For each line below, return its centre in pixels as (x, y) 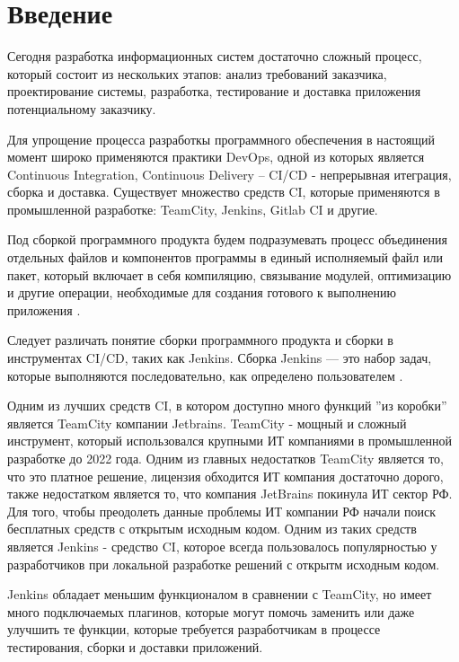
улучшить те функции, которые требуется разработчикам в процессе (194, 629)
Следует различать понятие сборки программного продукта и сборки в (200, 340)
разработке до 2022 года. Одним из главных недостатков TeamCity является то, (226, 458)
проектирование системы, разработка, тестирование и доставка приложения (214, 91)
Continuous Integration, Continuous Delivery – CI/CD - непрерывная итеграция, (229, 174)
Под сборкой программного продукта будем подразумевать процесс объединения (227, 239)
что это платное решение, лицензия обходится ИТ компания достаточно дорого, (225, 476)
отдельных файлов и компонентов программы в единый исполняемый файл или (225, 257)
